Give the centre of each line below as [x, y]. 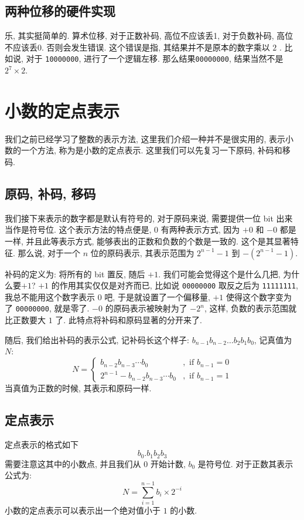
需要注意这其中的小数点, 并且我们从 [73, 463]
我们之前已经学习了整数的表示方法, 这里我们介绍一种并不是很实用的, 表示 [145, 138]
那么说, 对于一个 [49, 252]
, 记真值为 [273, 339]
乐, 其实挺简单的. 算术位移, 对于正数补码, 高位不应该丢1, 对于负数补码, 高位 [149, 36]
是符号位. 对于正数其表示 [245, 463]
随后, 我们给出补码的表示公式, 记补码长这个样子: [97, 339]
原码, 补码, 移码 [50, 193]
